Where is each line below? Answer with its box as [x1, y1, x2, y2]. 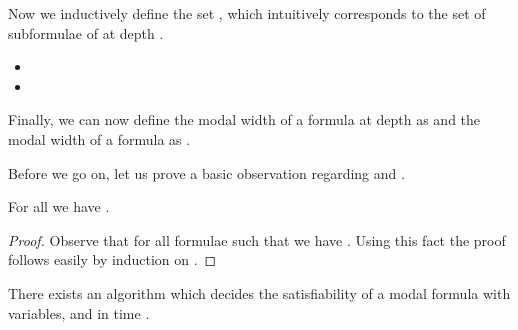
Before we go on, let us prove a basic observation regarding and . [8, 162, 405, 183]
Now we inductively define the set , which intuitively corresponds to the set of [8, 3, 486, 23]
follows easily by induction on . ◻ [8, 249, 217, 270]
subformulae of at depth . [8, 22, 164, 43]
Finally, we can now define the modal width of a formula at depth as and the [8, 109, 481, 130]
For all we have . [8, 196, 110, 217]
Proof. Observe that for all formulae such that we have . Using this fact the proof [8, 229, 506, 250]
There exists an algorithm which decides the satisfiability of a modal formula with [8, 282, 511, 303]
